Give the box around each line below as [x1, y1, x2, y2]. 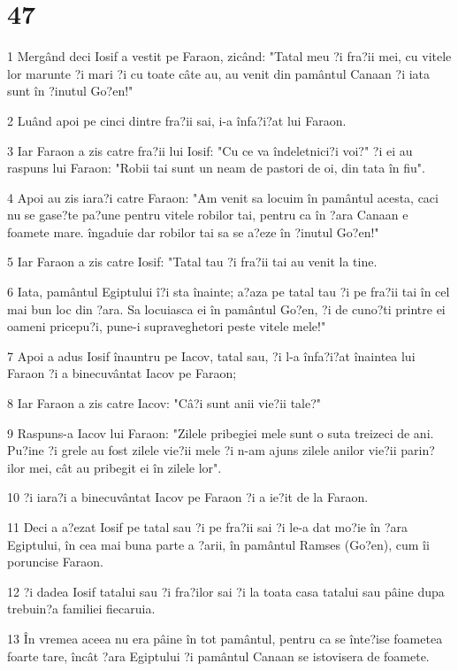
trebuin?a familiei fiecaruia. [7, 599, 156, 618]
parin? [401, 441, 435, 459]
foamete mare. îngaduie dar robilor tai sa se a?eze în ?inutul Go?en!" [7, 222, 379, 241]
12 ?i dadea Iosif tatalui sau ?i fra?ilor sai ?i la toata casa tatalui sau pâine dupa [7, 582, 445, 600]
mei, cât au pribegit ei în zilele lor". [28, 458, 222, 476]
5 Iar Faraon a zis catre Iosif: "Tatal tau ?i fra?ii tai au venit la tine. [7, 252, 378, 271]
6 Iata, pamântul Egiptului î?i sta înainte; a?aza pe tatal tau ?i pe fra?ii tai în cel [7, 282, 450, 301]
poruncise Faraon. [7, 552, 103, 571]
